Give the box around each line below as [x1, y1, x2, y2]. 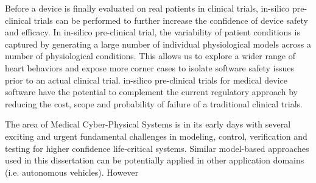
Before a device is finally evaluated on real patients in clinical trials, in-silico [5, 2, 290, 14]
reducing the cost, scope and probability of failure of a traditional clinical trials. [5, 97, 303, 110]
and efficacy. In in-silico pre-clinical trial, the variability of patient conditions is [5, 26, 300, 38]
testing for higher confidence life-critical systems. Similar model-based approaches [5, 142, 309, 154]
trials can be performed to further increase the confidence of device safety [33, 13, 308, 26]
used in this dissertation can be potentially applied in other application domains [5, 154, 304, 167]
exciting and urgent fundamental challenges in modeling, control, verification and [5, 129, 307, 142]
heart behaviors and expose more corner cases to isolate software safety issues [5, 61, 294, 74]
